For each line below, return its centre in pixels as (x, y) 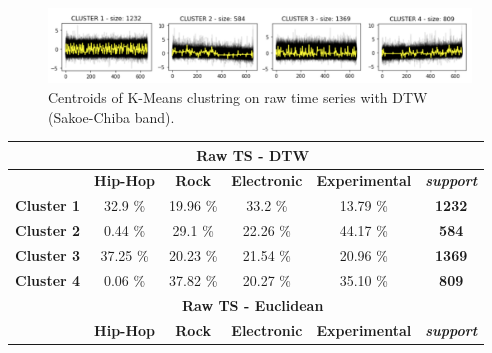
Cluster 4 (48, 279)
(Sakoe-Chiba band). (111, 116)
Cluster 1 (48, 205)
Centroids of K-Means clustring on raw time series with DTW (238, 96)
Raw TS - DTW (253, 154)
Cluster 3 (48, 255)
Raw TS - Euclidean (252, 304)
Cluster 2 (48, 230)
